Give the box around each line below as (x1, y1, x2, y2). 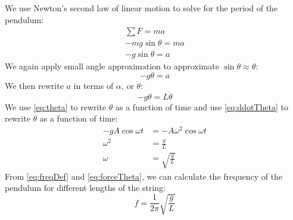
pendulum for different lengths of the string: (5, 181, 166, 194)
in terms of (73, 79, 114, 91)
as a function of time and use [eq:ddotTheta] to (116, 100, 288, 113)
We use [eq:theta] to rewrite (5, 100, 107, 113)
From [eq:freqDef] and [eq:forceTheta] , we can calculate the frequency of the (5, 170, 283, 182)
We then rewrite (5, 79, 64, 91)
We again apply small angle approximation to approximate (5, 60, 219, 72)
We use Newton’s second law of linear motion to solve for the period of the (5, 2, 278, 14)
